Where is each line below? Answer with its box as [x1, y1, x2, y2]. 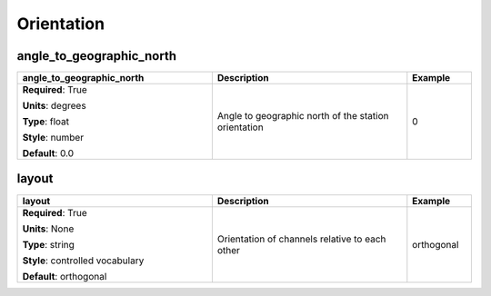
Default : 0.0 [22, 147, 75, 160]
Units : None [22, 222, 75, 235]
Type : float [22, 115, 70, 128]
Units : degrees [22, 100, 86, 113]
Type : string [22, 238, 75, 251]
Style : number [22, 132, 85, 144]
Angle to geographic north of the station [216, 110, 389, 123]
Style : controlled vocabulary [22, 254, 145, 267]
